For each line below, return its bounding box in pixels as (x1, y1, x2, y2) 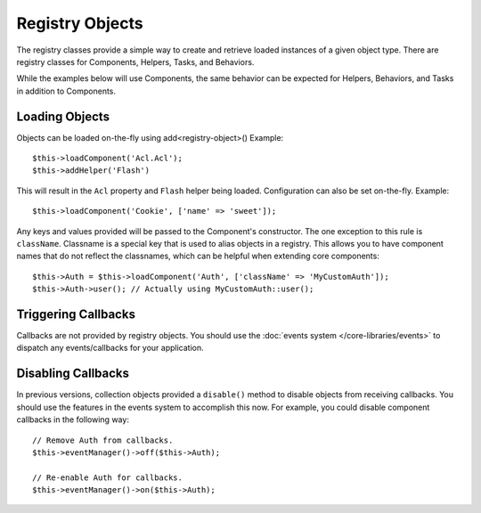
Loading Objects (16, 109, 110, 124)
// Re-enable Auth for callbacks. (32, 472, 183, 483)
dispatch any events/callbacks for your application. (16, 343, 204, 354)
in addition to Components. (16, 85, 116, 96)
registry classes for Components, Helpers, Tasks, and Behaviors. (16, 56, 255, 67)
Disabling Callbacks (16, 366, 129, 381)
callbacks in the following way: (16, 414, 129, 425)
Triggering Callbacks (16, 306, 135, 322)
